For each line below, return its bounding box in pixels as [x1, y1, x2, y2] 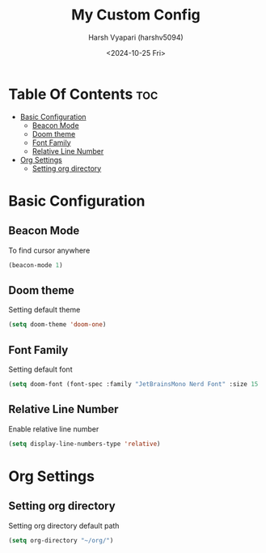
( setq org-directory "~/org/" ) [8, 536, 114, 544]
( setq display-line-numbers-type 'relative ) [8, 440, 161, 448]
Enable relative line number [8, 423, 99, 434]
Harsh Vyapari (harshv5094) [88, 32, 184, 42]
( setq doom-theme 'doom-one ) [8, 321, 107, 329]
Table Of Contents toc [8, 85, 158, 103]
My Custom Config [71, 6, 201, 24]
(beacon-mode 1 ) [8, 261, 63, 269]
